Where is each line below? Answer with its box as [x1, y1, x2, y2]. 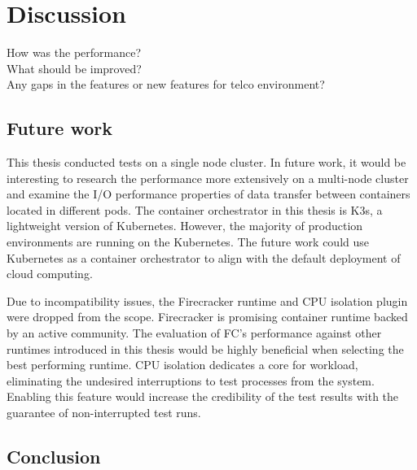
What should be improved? [7, 59, 142, 76]
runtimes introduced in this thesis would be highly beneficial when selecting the [7, 340, 404, 357]
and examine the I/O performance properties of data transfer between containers [7, 185, 410, 202]
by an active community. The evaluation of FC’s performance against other [7, 324, 382, 342]
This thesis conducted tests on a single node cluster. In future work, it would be [7, 154, 406, 171]
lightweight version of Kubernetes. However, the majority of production [7, 217, 363, 234]
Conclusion [7, 444, 101, 468]
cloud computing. [7, 265, 93, 282]
